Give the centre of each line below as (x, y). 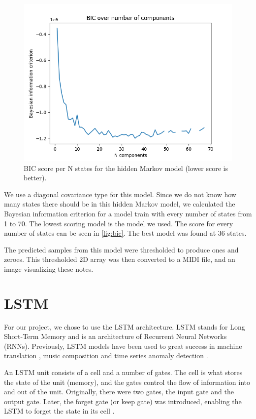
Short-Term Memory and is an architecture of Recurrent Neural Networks (115, 336)
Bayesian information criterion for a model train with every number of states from (128, 213)
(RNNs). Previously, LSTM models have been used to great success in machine (123, 346)
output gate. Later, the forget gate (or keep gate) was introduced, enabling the (123, 401)
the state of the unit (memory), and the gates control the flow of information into (127, 382)
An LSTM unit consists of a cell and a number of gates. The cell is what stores (123, 372)
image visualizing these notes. (49, 269)
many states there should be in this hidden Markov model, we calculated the (120, 204)
